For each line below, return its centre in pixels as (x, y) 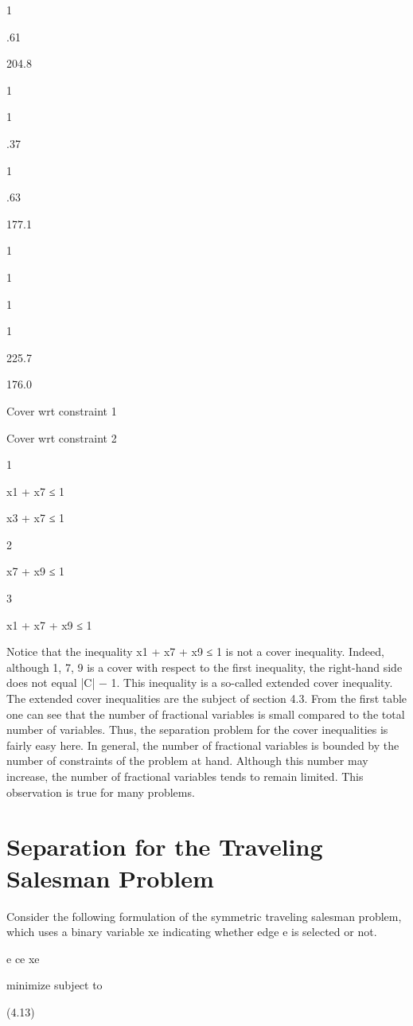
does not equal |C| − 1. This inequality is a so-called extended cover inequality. (200, 683)
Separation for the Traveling (165, 847)
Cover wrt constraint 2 (62, 437)
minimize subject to (55, 985)
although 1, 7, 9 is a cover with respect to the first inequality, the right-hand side (205, 667)
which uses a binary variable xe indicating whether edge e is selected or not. (192, 932)
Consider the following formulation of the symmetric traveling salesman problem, (204, 916)
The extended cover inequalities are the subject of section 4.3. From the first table (207, 698)
